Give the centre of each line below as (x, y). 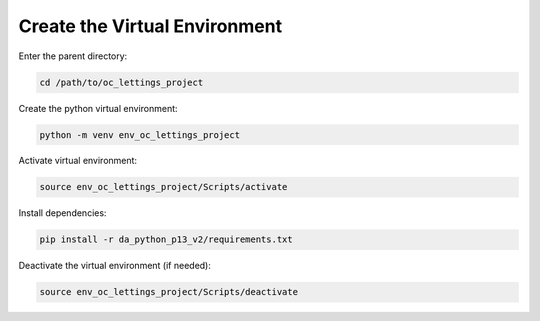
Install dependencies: (62, 213)
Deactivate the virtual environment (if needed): (115, 266)
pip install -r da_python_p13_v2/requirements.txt (166, 239)
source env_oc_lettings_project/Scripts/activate (163, 187)
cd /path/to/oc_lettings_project (121, 82)
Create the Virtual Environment (150, 26)
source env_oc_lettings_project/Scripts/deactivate (169, 292)
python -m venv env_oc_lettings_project (139, 134)
